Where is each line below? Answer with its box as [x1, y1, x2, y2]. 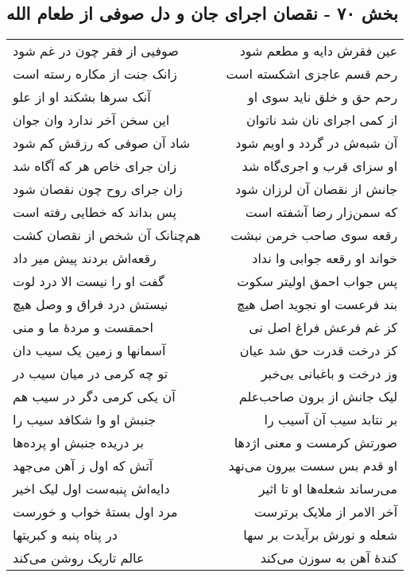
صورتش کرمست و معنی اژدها [234, 433, 398, 452]
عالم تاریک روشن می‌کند [13, 548, 145, 567]
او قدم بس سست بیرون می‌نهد [228, 456, 398, 475]
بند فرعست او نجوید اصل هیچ [237, 295, 398, 314]
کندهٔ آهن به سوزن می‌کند [260, 548, 398, 567]
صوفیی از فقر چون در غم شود [13, 41, 179, 60]
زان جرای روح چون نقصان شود [13, 180, 183, 199]
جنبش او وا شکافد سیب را [13, 410, 157, 429]
